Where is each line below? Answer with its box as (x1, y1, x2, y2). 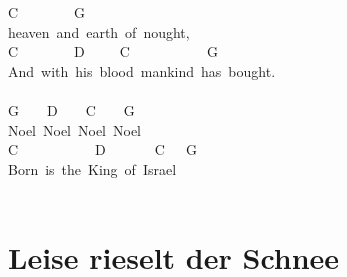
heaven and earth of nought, (8, 21, 190, 42)
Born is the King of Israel (8, 158, 177, 179)
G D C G (8, 99, 135, 120)
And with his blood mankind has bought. (8, 60, 276, 81)
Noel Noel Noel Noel (8, 119, 141, 140)
